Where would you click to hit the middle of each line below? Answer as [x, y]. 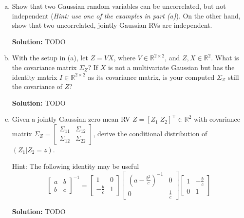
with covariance [217, 119]
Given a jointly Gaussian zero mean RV [71, 119]
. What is [225, 58]
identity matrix [35, 77]
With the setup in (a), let [50, 58]
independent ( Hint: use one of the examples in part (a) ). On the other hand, [126, 15]
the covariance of [37, 86]
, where [124, 58]
